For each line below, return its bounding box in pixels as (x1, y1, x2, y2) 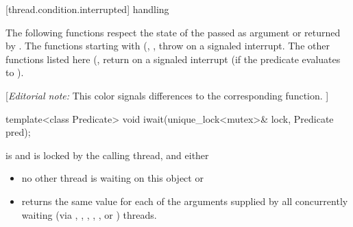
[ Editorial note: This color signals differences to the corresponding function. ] (5, 88, 329, 102)
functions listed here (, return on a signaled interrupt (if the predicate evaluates (5, 51, 341, 66)
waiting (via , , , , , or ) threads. (21, 207, 157, 222)
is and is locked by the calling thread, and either (5, 147, 209, 162)
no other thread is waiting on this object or (21, 171, 204, 185)
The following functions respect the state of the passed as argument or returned (5, 25, 341, 39)
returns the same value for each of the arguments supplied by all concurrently (21, 193, 348, 208)
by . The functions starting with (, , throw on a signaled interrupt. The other (5, 38, 330, 53)
